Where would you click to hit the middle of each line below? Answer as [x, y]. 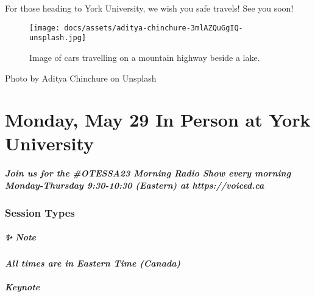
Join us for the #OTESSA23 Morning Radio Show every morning [148, 173]
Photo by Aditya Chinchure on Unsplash [81, 78]
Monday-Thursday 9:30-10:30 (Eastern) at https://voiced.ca [135, 185]
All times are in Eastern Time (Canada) [93, 263]
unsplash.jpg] [58, 38]
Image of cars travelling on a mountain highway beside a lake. [145, 57]
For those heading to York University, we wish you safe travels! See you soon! [149, 8]
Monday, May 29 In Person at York [158, 120]
